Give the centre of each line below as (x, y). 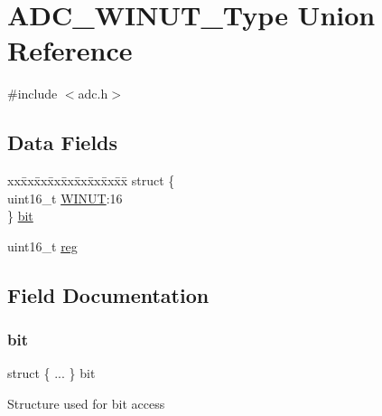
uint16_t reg (42, 246)
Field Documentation (108, 294)
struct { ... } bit (51, 373)
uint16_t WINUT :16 (65, 198)
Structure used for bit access (86, 404)
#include (33, 94)
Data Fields (63, 142)
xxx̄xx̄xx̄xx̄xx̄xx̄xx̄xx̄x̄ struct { (91, 180)
